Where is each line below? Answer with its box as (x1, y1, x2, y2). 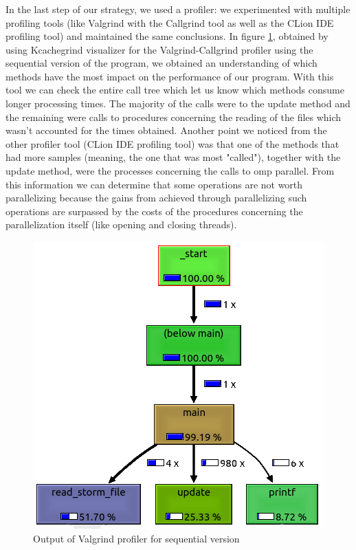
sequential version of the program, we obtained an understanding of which (5, 56, 318, 70)
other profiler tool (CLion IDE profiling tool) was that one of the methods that (5, 136, 340, 151)
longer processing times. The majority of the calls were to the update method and (5, 96, 351, 111)
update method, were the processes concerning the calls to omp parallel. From (5, 164, 335, 178)
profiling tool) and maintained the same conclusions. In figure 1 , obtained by (5, 29, 329, 43)
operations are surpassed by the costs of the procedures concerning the (5, 203, 303, 218)
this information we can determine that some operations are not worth (5, 177, 303, 191)
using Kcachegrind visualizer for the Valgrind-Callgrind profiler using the (5, 42, 313, 56)
